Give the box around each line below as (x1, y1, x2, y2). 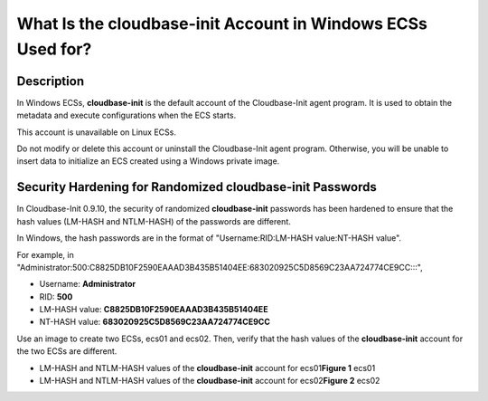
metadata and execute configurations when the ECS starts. (16, 110, 237, 121)
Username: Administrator (39, 279, 136, 290)
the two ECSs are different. (16, 346, 117, 357)
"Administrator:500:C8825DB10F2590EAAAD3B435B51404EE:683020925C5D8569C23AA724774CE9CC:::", (16, 262, 424, 272)
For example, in (16, 249, 74, 260)
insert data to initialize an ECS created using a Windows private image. (16, 156, 280, 167)
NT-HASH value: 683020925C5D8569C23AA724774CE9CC (39, 317, 270, 328)
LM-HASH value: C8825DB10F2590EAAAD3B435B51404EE (39, 304, 268, 315)
